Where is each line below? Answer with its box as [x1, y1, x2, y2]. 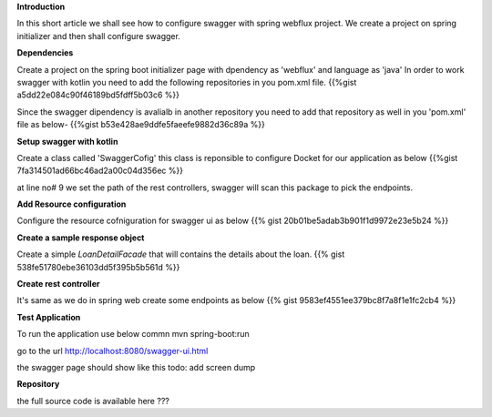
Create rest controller [16, 279, 100, 290]
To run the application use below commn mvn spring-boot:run [16, 329, 250, 340]
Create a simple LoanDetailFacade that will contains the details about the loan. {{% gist [16, 249, 345, 259]
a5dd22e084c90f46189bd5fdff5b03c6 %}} [16, 89, 179, 100]
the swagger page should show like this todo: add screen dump [16, 361, 256, 372]
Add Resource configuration [16, 198, 127, 209]
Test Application [16, 311, 81, 322]
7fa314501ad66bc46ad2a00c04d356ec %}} [16, 165, 184, 177]
